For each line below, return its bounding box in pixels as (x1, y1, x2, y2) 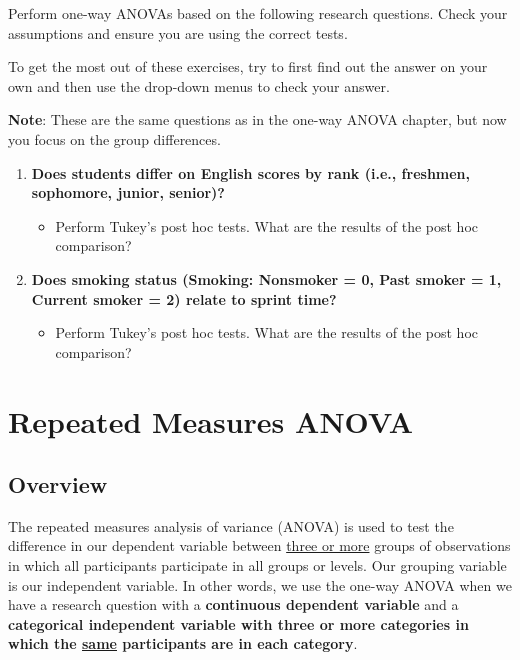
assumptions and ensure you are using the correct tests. (8, 22, 348, 43)
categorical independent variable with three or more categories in (8, 613, 469, 634)
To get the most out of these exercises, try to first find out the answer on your (8, 56, 488, 77)
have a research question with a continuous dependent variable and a (8, 594, 459, 615)
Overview (8, 469, 108, 500)
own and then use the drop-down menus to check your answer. (8, 75, 390, 96)
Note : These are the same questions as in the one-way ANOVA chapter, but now (8, 109, 507, 130)
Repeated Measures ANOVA (8, 400, 413, 441)
